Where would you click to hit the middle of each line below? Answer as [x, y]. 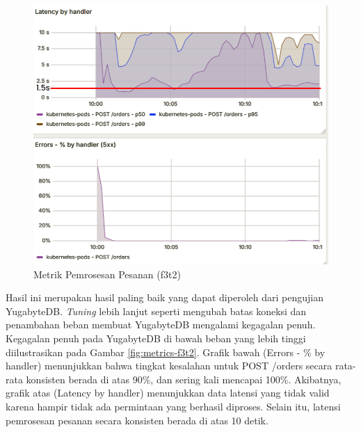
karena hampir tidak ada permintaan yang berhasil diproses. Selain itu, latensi [173, 406]
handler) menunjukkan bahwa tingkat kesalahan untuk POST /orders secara [169, 366]
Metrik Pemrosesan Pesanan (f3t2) [107, 274]
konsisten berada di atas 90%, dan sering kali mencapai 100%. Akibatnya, [184, 379]
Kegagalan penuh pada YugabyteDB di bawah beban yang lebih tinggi [156, 338]
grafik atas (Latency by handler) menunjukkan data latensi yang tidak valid [168, 393]
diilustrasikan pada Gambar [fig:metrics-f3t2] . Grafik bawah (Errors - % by [166, 352]
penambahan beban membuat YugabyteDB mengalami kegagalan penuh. [161, 325]
